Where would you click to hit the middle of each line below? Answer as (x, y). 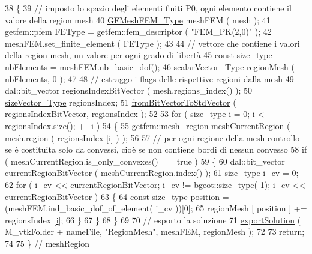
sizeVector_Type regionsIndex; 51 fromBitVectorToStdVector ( (121, 102)
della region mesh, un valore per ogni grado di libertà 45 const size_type (139, 55)
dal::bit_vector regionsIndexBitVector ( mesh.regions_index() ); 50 (129, 90)
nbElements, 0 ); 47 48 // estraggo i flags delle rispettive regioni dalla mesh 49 (149, 78)
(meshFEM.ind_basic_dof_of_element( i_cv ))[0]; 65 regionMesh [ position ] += (156, 208)
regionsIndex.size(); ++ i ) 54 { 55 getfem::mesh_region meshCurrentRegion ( (148, 125)
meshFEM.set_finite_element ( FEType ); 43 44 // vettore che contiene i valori (152, 43)
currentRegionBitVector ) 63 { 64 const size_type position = (117, 196)
